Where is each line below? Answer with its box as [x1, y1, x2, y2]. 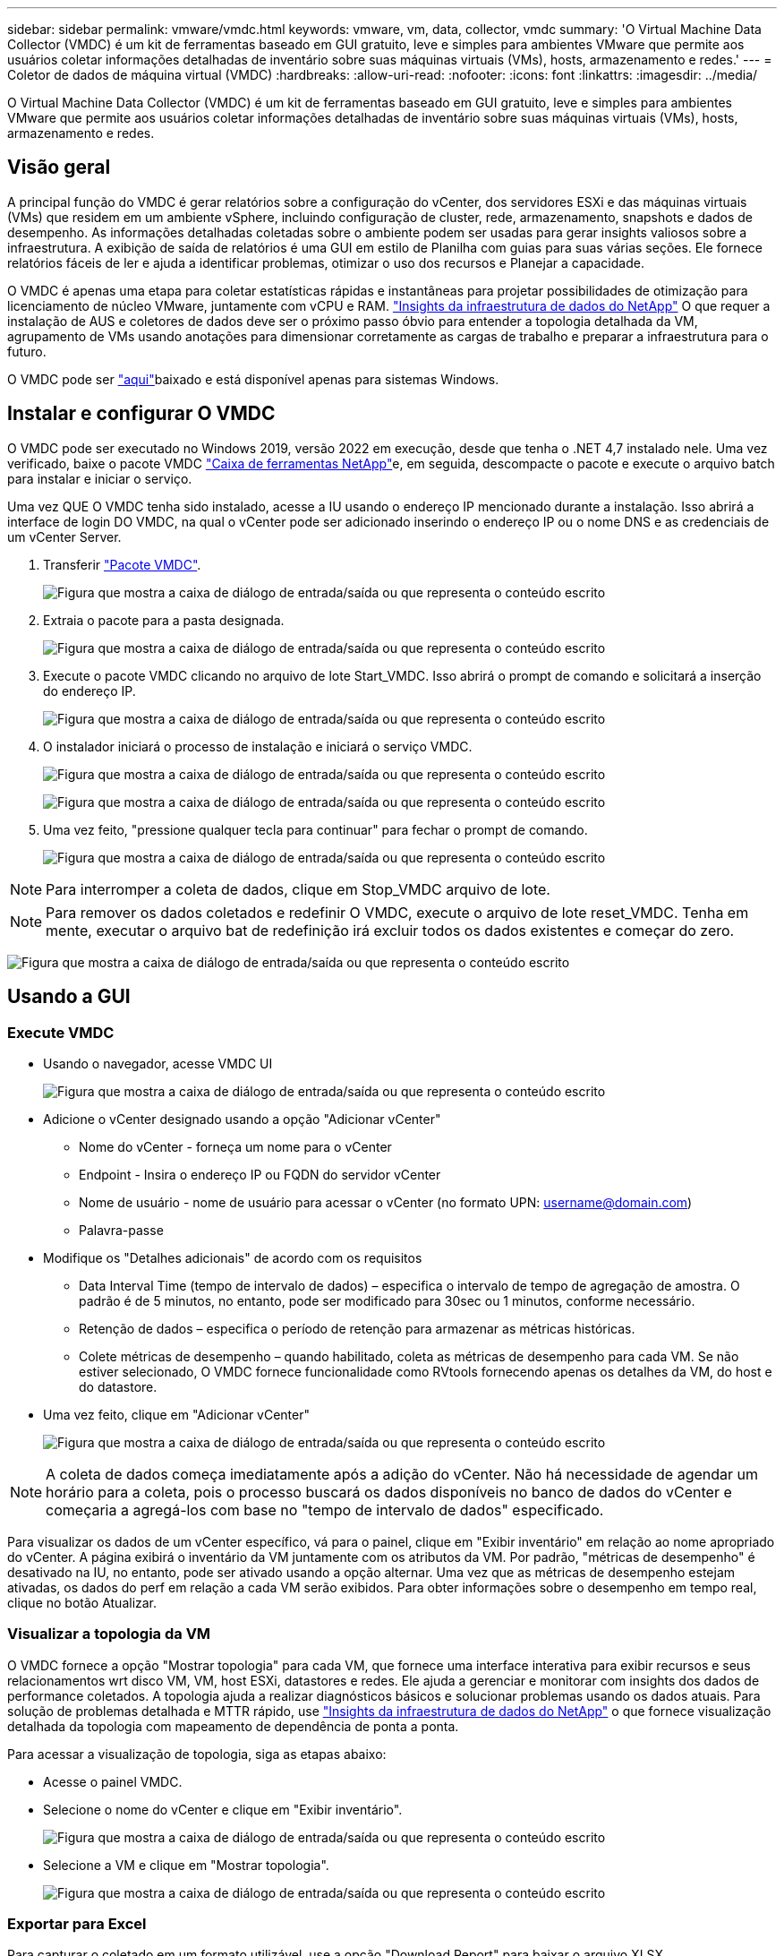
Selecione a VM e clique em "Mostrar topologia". [43, 1857, 329, 1873]
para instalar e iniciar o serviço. [7, 470, 192, 486]
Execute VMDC [7, 1023, 115, 1042]
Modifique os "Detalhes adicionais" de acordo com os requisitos [43, 1249, 422, 1265]
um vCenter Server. [7, 528, 122, 545]
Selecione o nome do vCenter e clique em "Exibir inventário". [43, 1801, 403, 1817]
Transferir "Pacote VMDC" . [43, 556, 201, 572]
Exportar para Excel [7, 1915, 147, 1934]
